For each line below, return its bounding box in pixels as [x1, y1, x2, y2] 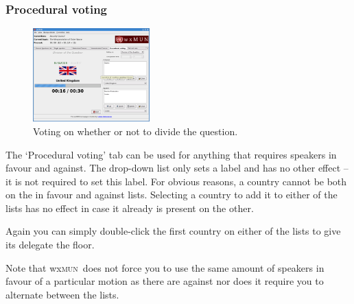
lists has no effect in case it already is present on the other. [5, 200, 254, 215]
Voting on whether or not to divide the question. [33, 124, 238, 138]
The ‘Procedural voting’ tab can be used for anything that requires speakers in [5, 147, 337, 161]
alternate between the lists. [5, 287, 119, 301]
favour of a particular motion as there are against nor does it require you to [5, 274, 324, 288]
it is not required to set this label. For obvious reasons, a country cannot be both [5, 174, 347, 188]
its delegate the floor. [5, 237, 95, 252]
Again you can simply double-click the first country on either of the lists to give [5, 224, 341, 238]
